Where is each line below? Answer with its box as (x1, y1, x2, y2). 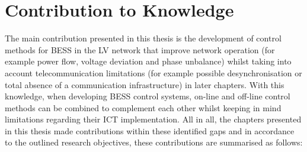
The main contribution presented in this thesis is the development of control (5, 32, 282, 44)
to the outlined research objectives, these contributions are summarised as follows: (5, 136, 303, 148)
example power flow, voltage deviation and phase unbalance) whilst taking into (5, 55, 292, 67)
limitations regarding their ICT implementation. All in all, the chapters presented (5, 113, 302, 125)
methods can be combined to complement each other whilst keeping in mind (5, 101, 282, 114)
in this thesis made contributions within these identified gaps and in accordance (5, 124, 295, 137)
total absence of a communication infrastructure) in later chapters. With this (5, 78, 284, 90)
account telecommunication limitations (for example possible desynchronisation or (5, 66, 302, 79)
